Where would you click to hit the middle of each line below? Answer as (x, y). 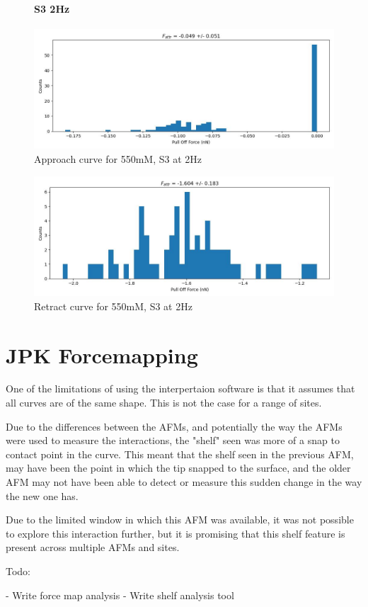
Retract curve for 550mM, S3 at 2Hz (113, 306)
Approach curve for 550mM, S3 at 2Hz (118, 158)
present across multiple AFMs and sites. (93, 547)
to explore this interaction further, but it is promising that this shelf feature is (176, 533)
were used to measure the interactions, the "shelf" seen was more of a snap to (173, 440)
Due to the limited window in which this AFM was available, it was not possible (180, 520)
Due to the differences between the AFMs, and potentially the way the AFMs (174, 426)
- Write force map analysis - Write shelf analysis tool (120, 595)
